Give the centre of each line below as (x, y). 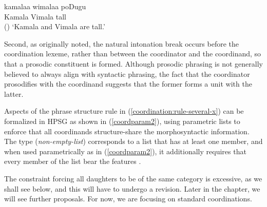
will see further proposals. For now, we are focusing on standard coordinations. (128, 199)
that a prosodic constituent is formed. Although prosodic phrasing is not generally (133, 63)
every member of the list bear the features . (73, 161)
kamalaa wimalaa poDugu (45, 6)
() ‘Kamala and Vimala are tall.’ (55, 26)
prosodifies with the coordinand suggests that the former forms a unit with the (128, 84)
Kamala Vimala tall (35, 16)
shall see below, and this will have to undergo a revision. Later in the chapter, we (132, 188)
